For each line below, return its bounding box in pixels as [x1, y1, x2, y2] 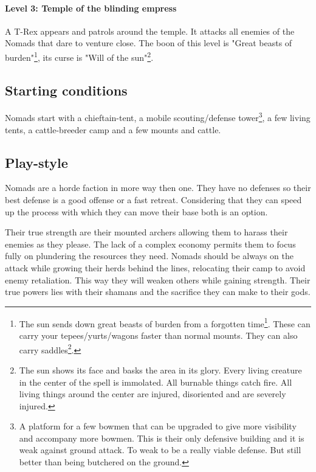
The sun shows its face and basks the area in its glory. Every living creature [19, 363, 302, 376]
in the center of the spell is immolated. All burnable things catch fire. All [19, 375, 292, 388]
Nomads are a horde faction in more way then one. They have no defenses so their [5, 181, 311, 194]
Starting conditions [5, 80, 128, 99]
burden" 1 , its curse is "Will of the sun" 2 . [5, 49, 154, 63]
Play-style [5, 153, 68, 172]
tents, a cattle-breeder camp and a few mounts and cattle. [5, 123, 221, 136]
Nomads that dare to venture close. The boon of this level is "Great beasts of [5, 36, 292, 49]
